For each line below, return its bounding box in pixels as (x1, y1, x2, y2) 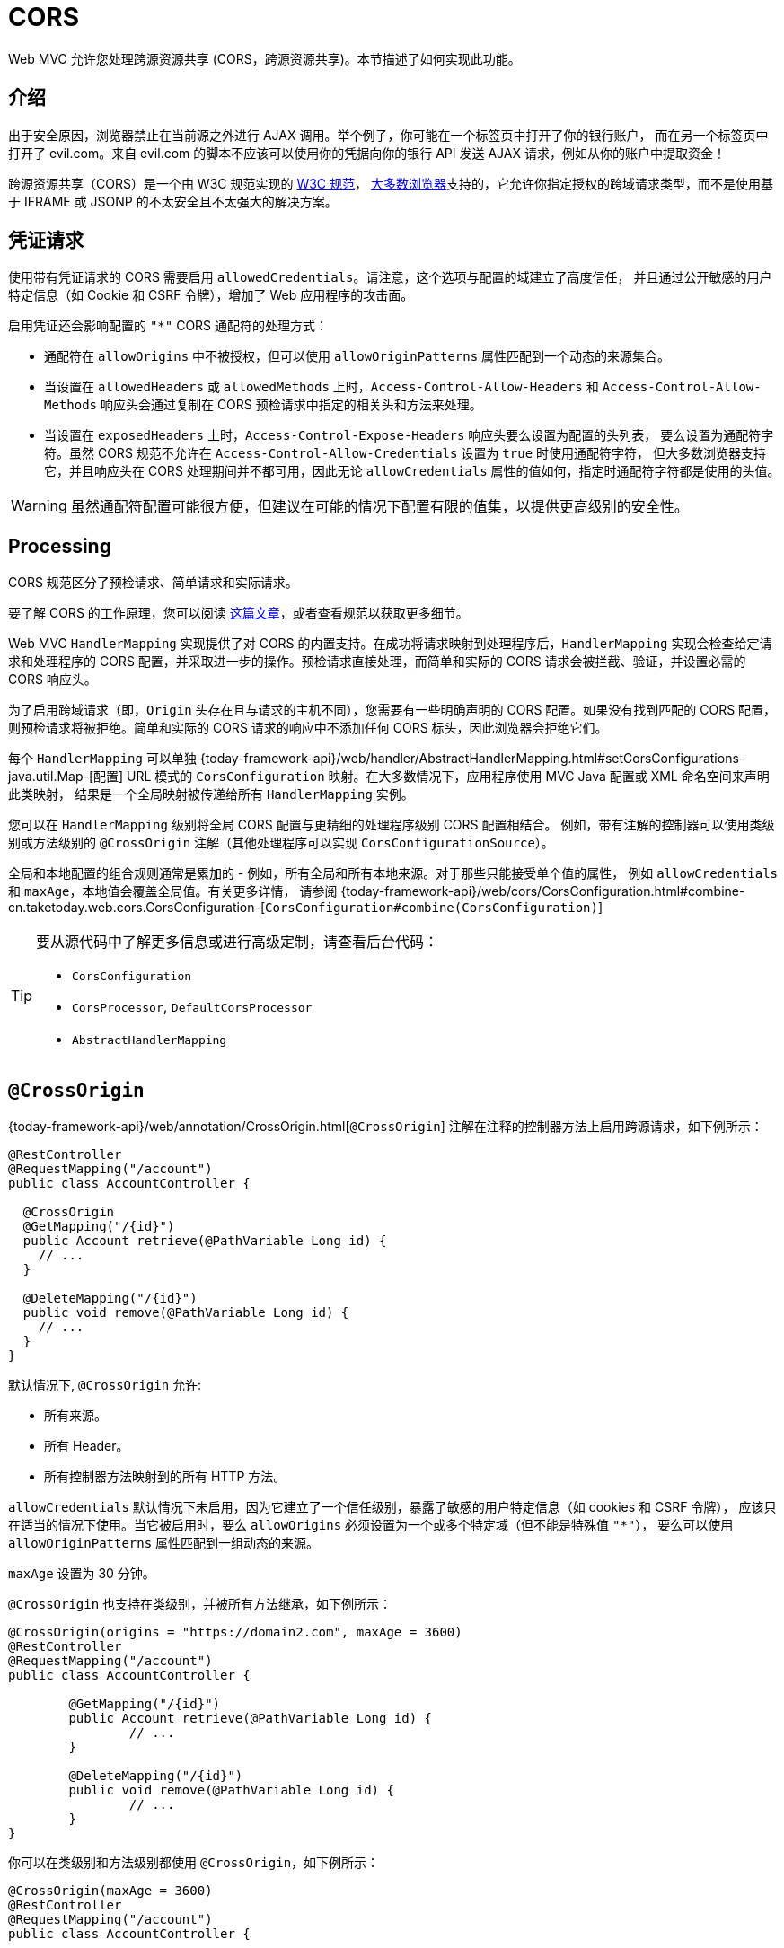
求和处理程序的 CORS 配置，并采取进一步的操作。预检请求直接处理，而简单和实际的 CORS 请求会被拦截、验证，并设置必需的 (8, 654, 746, 670)
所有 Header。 (44, 1438, 129, 1454)
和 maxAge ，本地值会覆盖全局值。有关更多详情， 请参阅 (8, 883, 338, 899)
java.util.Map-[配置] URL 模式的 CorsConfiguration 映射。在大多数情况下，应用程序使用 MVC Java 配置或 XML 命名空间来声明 (8, 768, 770, 785)
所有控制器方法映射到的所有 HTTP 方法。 (44, 1469, 286, 1485)
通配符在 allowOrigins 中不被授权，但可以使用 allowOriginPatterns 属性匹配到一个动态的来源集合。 (44, 348, 671, 364)
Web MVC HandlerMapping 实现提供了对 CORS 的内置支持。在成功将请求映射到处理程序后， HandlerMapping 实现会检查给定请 (8, 636, 772, 652)
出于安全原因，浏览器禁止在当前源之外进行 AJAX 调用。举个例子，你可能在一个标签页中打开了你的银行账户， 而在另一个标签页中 (8, 127, 769, 143)
